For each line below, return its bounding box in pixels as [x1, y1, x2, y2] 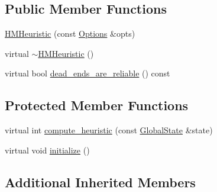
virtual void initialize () [5, 143, 90, 156]
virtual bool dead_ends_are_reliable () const [5, 67, 170, 79]
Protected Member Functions [5, 96, 189, 114]
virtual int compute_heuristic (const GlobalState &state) [5, 124, 213, 136]
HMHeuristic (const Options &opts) [5, 27, 135, 40]
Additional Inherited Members [5, 172, 196, 191]
